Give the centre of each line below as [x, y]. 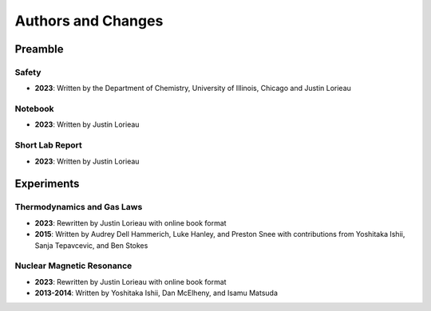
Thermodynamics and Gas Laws [79, 207]
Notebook [34, 109]
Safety [28, 72]
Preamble [39, 49]
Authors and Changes [89, 21]
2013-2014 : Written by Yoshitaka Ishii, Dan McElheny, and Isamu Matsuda [156, 293]
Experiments [47, 184]
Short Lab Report [49, 145]
